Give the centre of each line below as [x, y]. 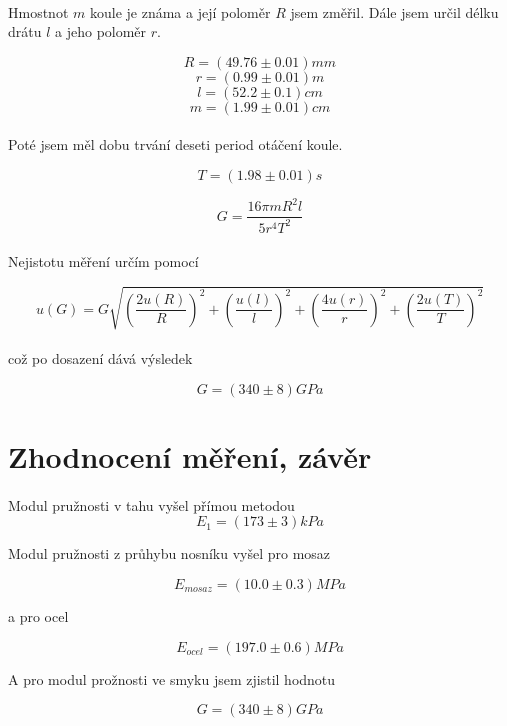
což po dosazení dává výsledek [100, 358]
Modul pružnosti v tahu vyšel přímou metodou [151, 504]
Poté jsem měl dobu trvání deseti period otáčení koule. [175, 144]
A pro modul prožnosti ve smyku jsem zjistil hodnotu [172, 678]
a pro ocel [38, 615]
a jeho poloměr [101, 31]
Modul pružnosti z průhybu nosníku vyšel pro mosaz [169, 553]
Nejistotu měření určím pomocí [103, 261]
